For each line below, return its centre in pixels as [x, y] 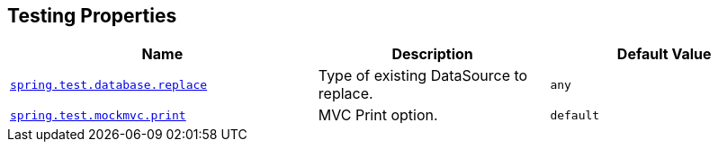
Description [432, 54]
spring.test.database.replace [109, 84]
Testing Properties [92, 16]
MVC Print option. [378, 115]
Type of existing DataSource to [423, 76]
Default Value [664, 54]
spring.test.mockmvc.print [98, 115]
